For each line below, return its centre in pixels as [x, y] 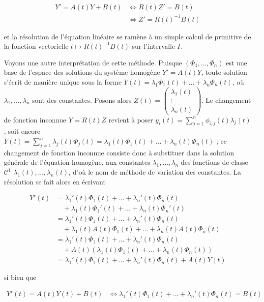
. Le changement [226, 100]
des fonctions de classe [214, 162]
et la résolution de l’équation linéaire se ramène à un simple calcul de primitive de [128, 36]
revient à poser [131, 119]
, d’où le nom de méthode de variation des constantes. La [155, 172]
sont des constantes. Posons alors [82, 100]
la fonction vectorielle [36, 46]
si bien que [20, 277]
